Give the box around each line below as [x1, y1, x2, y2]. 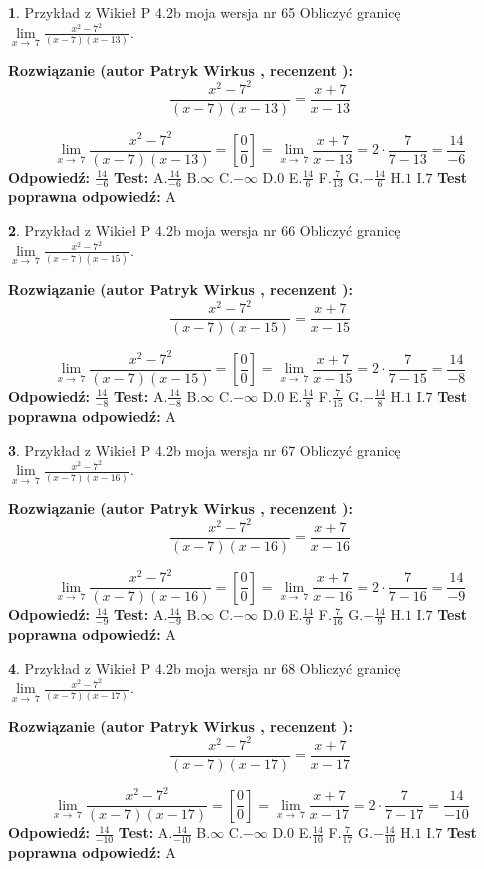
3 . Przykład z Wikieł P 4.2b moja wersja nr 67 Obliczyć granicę [8, 439, 401, 460]
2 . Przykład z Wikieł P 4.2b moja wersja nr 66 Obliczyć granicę [8, 220, 401, 241]
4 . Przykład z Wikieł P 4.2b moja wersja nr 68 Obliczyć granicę [8, 657, 401, 678]
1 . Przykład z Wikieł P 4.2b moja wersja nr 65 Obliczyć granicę [8, 2, 401, 22]
